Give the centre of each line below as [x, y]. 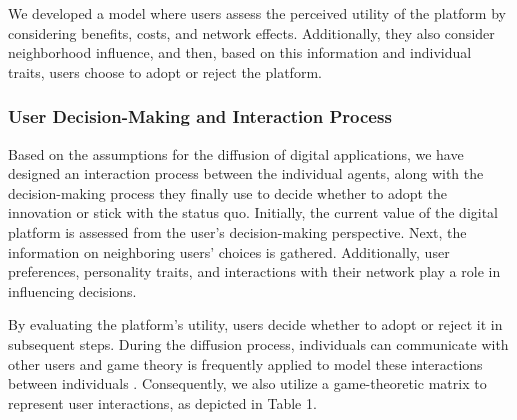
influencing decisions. [72, 290]
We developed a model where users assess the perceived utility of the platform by [257, 13]
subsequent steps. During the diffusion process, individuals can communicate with [258, 343]
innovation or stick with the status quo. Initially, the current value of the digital [253, 212]
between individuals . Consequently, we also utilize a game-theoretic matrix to [247, 383]
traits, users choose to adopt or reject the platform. [165, 71]
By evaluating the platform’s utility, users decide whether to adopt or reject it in [255, 324]
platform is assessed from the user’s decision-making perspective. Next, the [237, 231]
